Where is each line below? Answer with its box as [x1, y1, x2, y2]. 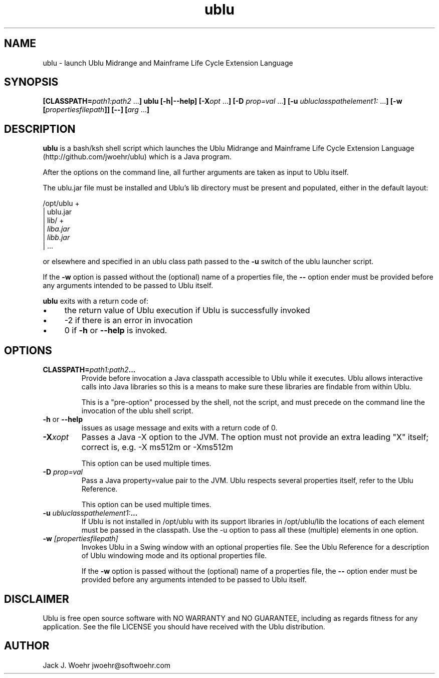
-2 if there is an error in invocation [64, 315, 193, 326]
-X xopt [43, 432, 69, 442]
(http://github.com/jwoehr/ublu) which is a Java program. [43, 152, 232, 161]
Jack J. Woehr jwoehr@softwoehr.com [43, 660, 171, 669]
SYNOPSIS [4, 76, 59, 89]
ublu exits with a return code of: [43, 297, 148, 306]
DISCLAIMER [4, 592, 69, 605]
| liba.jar [43, 224, 70, 234]
